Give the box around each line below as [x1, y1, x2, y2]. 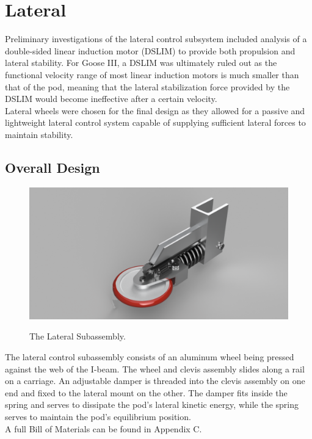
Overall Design [5, 158, 100, 176]
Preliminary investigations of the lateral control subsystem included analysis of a [5, 32, 307, 45]
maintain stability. [5, 128, 73, 140]
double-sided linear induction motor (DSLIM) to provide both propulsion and [5, 44, 296, 57]
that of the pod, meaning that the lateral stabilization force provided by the [5, 80, 290, 93]
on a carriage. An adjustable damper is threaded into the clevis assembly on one [5, 374, 305, 387]
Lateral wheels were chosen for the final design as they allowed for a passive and [5, 104, 305, 117]
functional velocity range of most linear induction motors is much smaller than [5, 68, 299, 81]
